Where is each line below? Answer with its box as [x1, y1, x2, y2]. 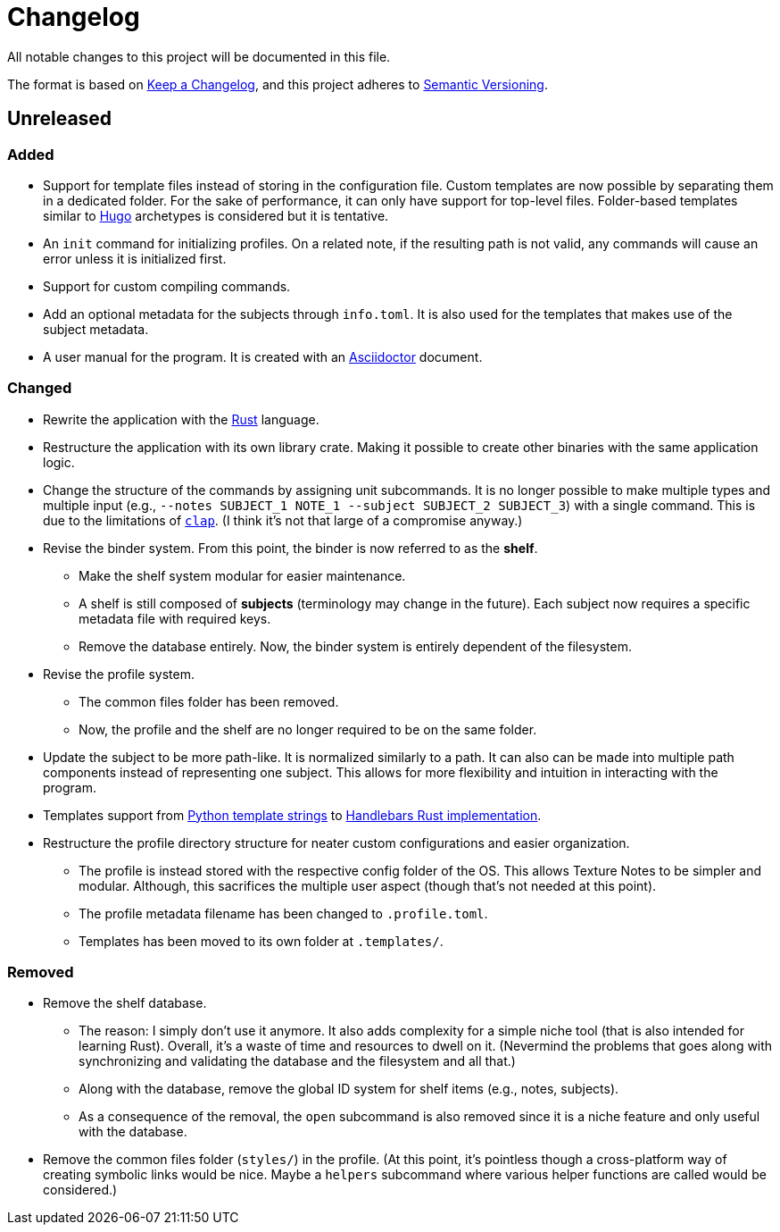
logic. [43, 454, 75, 470]
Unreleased [7, 107, 112, 130]
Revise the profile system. [43, 666, 195, 682]
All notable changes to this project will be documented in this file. [7, 48, 391, 64]
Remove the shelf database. [43, 995, 207, 1011]
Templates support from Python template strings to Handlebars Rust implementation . [43, 807, 542, 823]
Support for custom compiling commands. [43, 278, 291, 294]
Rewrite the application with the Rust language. [43, 411, 319, 427]
